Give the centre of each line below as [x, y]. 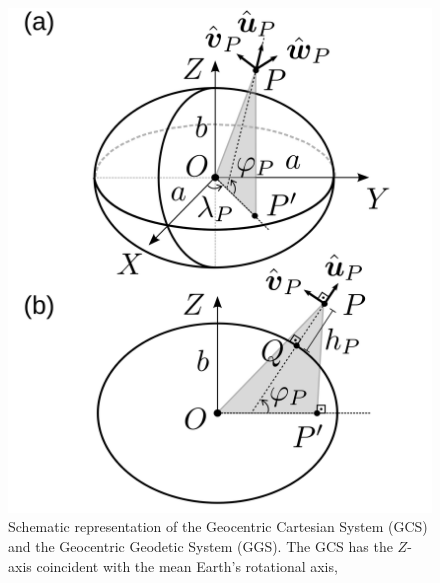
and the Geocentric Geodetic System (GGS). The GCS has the [200, 546]
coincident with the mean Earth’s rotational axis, [187, 565]
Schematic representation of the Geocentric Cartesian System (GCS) [218, 526]
